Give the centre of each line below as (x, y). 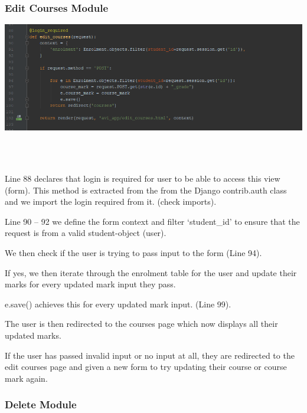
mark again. (26, 378)
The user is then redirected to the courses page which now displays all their (141, 324)
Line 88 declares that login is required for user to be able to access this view (143, 178)
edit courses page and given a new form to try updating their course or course (146, 367)
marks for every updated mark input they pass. (90, 284)
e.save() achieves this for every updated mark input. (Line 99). (118, 304)
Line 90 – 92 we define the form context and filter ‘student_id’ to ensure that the (152, 221)
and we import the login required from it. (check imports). (111, 201)
